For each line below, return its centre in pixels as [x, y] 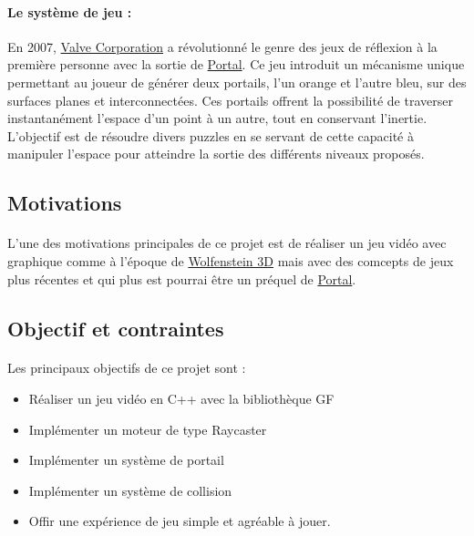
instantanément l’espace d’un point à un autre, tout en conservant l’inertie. [217, 118]
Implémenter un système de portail [126, 460]
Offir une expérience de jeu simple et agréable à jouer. [180, 521]
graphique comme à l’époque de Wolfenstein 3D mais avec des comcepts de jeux [231, 260]
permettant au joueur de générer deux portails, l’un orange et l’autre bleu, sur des [237, 82]
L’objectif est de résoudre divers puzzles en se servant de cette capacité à [211, 135]
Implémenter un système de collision [130, 490]
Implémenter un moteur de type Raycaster [148, 429]
